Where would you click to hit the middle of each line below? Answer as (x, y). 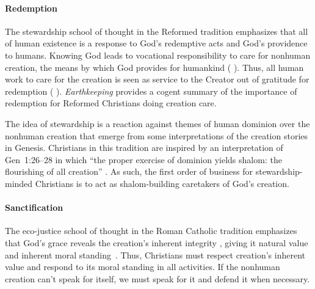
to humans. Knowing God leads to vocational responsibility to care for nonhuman (158, 55)
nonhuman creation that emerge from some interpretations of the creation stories (157, 135)
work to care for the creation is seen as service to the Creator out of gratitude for (157, 79)
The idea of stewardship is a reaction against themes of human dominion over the (157, 123)
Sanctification (34, 207)
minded (19, 183)
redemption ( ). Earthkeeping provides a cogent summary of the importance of (151, 91)
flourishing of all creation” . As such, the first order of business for (129, 171)
